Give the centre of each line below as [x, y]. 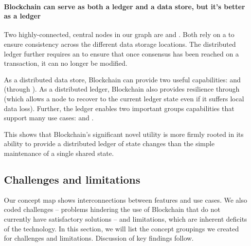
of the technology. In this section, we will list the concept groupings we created [121, 228]
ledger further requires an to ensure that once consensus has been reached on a [121, 53]
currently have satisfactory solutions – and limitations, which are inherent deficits [125, 218]
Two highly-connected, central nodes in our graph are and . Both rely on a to [119, 34]
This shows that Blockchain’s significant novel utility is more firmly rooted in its [124, 134]
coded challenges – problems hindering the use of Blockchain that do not [112, 209]
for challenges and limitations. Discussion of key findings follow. [99, 238]
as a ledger [22, 16]
